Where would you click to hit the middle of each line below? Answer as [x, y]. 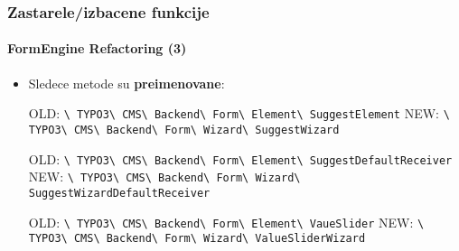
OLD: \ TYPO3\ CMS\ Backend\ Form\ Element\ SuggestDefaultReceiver [240, 158]
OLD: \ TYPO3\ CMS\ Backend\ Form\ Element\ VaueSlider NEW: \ [226, 222]
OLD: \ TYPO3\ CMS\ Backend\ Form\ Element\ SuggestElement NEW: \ [239, 113]
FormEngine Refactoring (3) [97, 48]
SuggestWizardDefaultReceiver [119, 193]
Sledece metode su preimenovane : [126, 83]
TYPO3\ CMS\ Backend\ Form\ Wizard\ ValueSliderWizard [197, 239]
